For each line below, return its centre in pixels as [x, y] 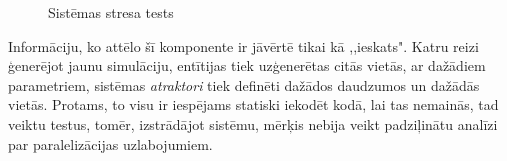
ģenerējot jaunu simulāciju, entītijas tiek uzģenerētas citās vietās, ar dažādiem [247, 65]
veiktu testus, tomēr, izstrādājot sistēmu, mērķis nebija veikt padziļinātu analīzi [253, 123]
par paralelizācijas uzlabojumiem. [110, 143]
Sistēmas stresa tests [111, 12]
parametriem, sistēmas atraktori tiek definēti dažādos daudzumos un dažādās [244, 84]
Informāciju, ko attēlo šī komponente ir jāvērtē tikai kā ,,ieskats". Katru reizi [243, 45]
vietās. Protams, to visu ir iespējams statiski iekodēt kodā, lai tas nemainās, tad [253, 104]
